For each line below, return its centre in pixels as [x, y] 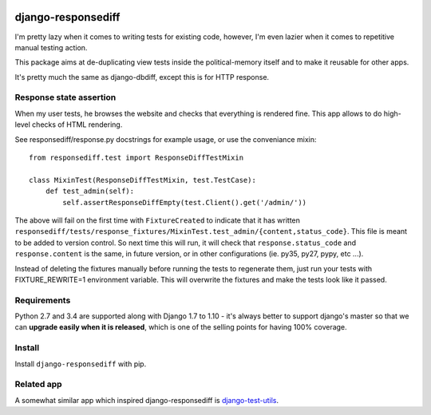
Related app [39, 385]
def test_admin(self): [90, 191]
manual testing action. [51, 47]
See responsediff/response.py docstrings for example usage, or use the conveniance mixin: [166, 139]
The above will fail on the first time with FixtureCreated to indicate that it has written [158, 220]
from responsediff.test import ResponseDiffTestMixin [136, 158]
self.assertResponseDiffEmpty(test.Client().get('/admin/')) [185, 202]
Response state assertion [65, 97]
